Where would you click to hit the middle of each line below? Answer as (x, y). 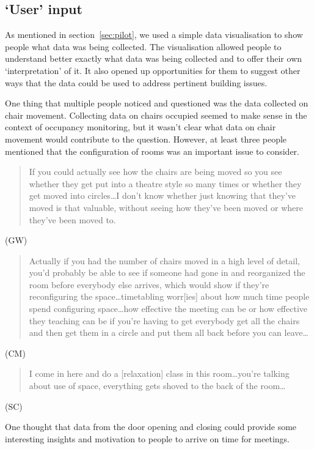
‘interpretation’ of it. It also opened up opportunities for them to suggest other (153, 70)
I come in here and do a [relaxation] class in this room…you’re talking (159, 373)
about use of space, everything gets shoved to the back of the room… (157, 386)
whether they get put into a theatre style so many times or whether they (165, 183)
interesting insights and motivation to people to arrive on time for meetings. (147, 438)
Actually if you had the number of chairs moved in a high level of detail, (164, 260)
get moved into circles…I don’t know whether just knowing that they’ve (162, 195)
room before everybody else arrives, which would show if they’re (149, 284)
